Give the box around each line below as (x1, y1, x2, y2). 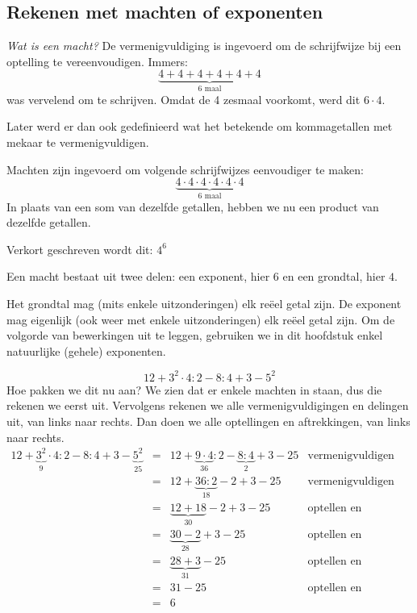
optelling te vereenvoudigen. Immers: (6, 52, 188, 69)
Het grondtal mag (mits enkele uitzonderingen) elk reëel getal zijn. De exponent (6, 295, 402, 312)
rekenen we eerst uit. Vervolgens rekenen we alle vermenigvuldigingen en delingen (6, 397, 409, 414)
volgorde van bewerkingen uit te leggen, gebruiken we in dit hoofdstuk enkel (6, 327, 383, 344)
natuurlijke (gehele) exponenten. (6, 342, 166, 359)
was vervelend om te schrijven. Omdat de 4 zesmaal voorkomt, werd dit (6, 90, 361, 107)
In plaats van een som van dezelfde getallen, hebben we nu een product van (6, 198, 379, 215)
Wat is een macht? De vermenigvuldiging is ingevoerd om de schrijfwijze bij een (6, 37, 402, 54)
